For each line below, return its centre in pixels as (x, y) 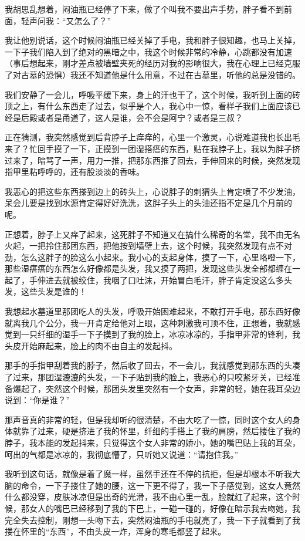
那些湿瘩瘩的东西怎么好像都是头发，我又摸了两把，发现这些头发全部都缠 (144, 268)
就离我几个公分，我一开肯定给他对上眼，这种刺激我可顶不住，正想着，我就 (148, 322)
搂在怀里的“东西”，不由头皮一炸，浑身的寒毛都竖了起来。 (116, 531)
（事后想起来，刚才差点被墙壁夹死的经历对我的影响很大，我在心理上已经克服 (152, 63)
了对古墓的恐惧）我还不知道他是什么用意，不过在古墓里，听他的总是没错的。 (152, 74)
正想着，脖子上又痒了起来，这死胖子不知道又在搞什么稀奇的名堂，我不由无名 (152, 234)
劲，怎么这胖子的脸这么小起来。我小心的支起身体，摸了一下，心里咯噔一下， (152, 257)
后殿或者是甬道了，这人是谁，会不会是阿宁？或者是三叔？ (132, 117)
